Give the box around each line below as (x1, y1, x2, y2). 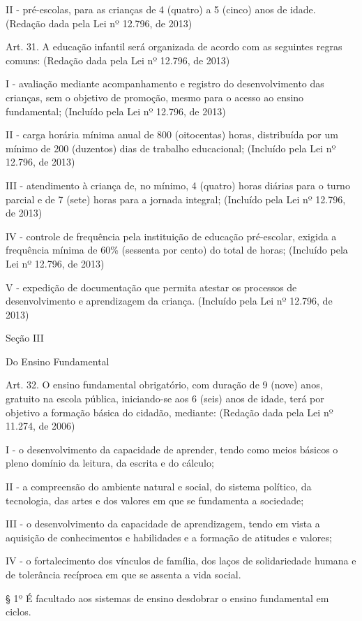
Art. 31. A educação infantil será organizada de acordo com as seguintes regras (6, 39, 342, 54)
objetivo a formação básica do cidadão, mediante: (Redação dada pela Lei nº (6, 404, 333, 419)
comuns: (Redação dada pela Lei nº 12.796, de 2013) (6, 52, 230, 67)
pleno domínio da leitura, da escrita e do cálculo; (6, 455, 214, 470)
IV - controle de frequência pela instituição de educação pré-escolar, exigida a (6, 228, 337, 243)
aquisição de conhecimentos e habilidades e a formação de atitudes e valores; (6, 529, 332, 544)
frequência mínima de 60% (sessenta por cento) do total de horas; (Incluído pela (6, 242, 348, 257)
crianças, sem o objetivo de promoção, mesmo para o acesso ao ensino (6, 89, 304, 104)
